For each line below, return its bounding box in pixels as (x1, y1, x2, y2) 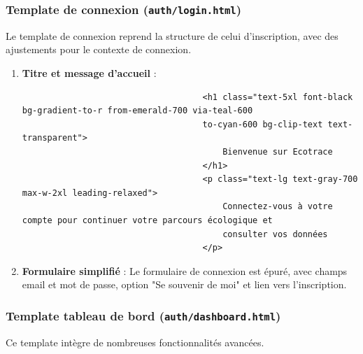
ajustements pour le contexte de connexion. (6, 42, 192, 57)
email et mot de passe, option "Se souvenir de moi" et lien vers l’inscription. (22, 277, 347, 292)
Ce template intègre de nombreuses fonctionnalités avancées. (6, 334, 264, 349)
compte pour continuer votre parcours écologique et (22, 215, 273, 225)
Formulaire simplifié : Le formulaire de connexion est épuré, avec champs (22, 263, 348, 278)
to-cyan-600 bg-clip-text (202, 119, 323, 129)
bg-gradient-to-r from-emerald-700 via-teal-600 (22, 106, 253, 116)
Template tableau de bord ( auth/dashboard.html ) (6, 306, 281, 324)
